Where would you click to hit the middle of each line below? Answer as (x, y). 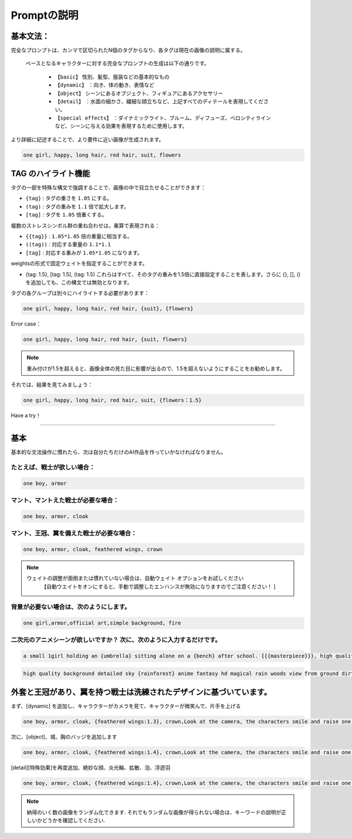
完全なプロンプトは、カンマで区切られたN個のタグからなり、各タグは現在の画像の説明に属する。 (128, 50)
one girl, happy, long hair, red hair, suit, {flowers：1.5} (112, 400)
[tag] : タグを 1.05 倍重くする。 (66, 215)
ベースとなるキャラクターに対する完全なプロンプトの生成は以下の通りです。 (117, 63)
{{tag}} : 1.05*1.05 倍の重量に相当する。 (79, 236)
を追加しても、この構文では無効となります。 (79, 282)
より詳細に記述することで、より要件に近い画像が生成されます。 (87, 139)
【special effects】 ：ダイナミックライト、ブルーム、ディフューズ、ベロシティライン (163, 118)
